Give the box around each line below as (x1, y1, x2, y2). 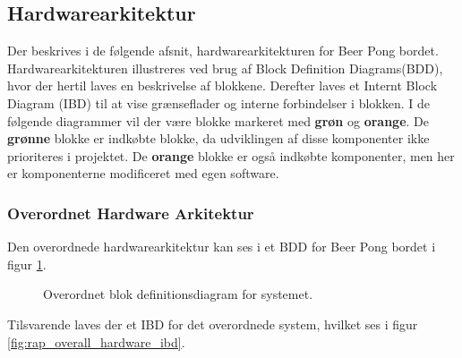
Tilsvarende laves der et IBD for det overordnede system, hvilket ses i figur (7, 314, 418, 333)
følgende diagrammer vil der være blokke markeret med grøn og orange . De (7, 111, 429, 130)
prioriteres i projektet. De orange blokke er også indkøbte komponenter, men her (7, 146, 455, 165)
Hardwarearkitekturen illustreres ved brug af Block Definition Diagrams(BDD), (7, 58, 443, 77)
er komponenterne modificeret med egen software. (7, 164, 279, 183)
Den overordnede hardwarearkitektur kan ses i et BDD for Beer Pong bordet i (7, 237, 436, 256)
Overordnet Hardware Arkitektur (7, 201, 254, 224)
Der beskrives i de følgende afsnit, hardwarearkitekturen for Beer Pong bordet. (7, 41, 439, 60)
